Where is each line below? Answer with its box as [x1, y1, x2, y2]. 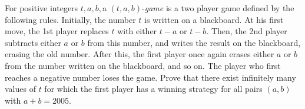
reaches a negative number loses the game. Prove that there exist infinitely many [5, 71, 296, 83]
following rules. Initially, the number [5, 13, 136, 25]
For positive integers [5, 2, 78, 14]
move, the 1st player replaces [5, 25, 109, 37]
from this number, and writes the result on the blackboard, [87, 36, 301, 48]
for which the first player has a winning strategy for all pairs [44, 82, 263, 95]
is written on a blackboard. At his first [144, 13, 284, 25]
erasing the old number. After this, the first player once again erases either [5, 48, 274, 60]
